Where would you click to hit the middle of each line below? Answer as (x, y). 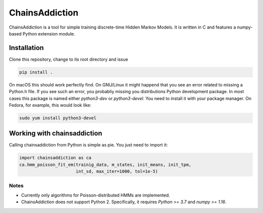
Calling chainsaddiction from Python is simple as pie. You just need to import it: (88, 145)
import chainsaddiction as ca (55, 158)
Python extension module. (49, 33)
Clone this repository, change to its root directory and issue (69, 59)
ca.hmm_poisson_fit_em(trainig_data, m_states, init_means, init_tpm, (105, 164)
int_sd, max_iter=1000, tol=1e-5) (117, 172)
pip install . (36, 72)
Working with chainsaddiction (56, 133)
